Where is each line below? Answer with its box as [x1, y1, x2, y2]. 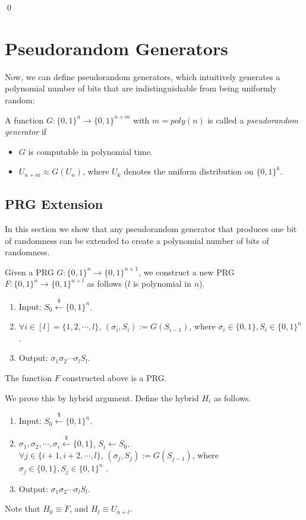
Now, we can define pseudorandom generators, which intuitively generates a [5, 70, 280, 83]
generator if [5, 125, 47, 138]
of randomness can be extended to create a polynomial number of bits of [5, 234, 269, 246]
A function [5, 113, 44, 126]
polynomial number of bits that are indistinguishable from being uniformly [5, 82, 277, 94]
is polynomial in [133, 277, 191, 290]
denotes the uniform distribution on [124, 165, 254, 177]
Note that [5, 502, 40, 515]
